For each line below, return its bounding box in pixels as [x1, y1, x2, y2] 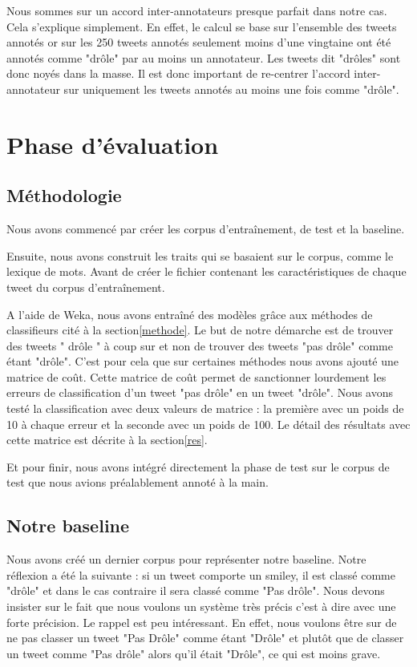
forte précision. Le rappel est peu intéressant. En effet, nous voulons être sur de [6, 613, 397, 630]
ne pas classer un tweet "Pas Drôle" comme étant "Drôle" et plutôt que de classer [6, 629, 404, 646]
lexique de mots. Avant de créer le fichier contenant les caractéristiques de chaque [6, 263, 407, 280]
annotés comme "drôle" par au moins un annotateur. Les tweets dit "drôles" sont [6, 49, 401, 66]
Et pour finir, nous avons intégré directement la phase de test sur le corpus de [6, 458, 390, 475]
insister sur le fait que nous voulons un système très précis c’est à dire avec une [6, 598, 396, 615]
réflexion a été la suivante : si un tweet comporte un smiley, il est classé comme [6, 566, 395, 583]
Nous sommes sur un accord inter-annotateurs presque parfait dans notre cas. [6, 2, 387, 18]
